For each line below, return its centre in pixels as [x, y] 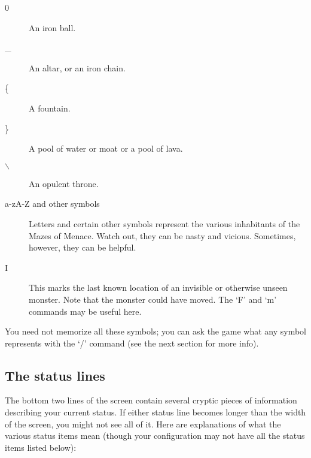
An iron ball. [52, 27]
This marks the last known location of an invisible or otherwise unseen [158, 287]
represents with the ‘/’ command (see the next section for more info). [132, 343]
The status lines [55, 375]
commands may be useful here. [85, 311]
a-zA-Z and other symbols [52, 204]
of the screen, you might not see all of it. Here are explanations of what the [143, 424]
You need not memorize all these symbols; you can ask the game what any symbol [155, 331]
